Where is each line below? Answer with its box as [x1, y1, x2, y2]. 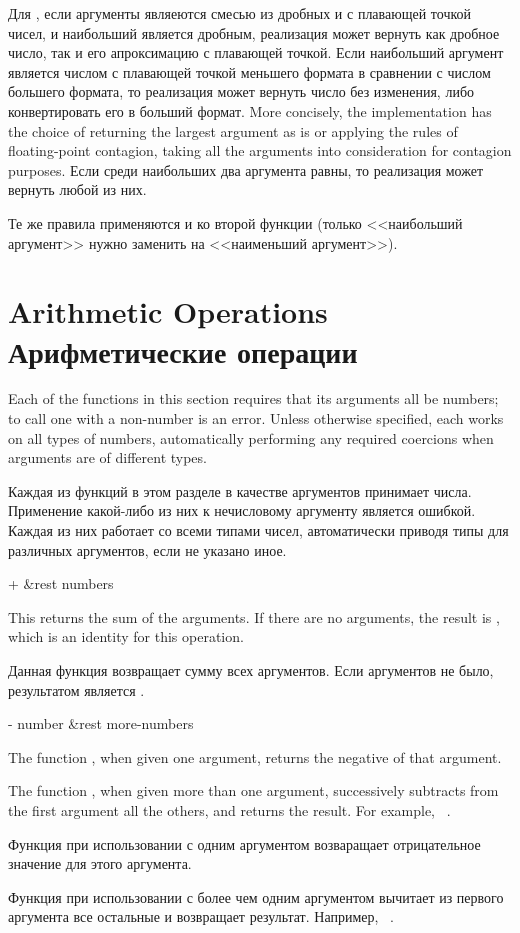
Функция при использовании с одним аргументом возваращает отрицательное [8, 833, 481, 854]
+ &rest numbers [8, 573, 114, 594]
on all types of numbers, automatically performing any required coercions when [8, 427, 494, 448]
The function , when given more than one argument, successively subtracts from [8, 780, 499, 801]
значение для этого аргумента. [8, 853, 192, 874]
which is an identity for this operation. [8, 626, 244, 647]
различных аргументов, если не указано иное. [8, 539, 287, 560]
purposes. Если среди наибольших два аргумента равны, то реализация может [8, 159, 484, 180]
